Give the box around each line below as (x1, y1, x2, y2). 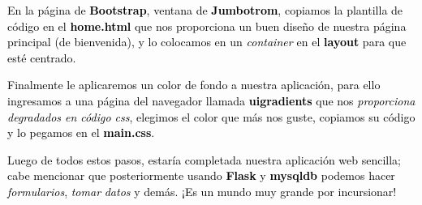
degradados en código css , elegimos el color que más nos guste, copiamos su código (7, 108, 416, 125)
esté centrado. (7, 49, 76, 66)
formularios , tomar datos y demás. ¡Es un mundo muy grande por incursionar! (7, 182, 397, 199)
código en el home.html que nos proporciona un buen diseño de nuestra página (7, 17, 407, 34)
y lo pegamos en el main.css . (7, 124, 155, 141)
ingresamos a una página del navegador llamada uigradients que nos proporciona (7, 92, 416, 109)
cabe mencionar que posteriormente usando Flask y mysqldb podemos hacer (7, 167, 395, 184)
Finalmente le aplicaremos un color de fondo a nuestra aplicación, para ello (7, 76, 381, 93)
